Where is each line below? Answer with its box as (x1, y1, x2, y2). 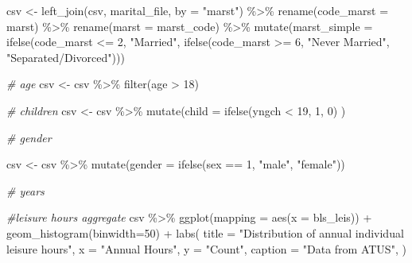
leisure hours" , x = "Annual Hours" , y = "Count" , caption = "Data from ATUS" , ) (6, 240, 406, 257)
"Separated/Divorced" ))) (6, 48, 125, 65)
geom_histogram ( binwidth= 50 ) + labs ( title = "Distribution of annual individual (6, 224, 404, 241)
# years (6, 182, 45, 199)
